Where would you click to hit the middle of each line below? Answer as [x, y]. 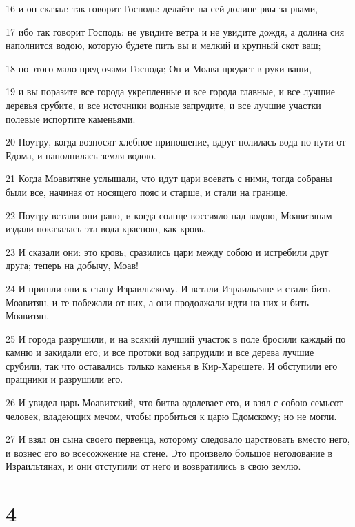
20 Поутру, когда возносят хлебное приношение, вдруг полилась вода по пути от [176, 142]
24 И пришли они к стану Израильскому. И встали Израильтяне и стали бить [168, 288]
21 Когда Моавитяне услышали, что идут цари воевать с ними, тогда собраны [169, 178]
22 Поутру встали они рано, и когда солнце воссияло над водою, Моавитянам [169, 215]
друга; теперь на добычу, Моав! [72, 265]
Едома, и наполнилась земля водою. [81, 155]
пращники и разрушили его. [64, 379]
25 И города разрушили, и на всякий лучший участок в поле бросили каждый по [176, 338]
